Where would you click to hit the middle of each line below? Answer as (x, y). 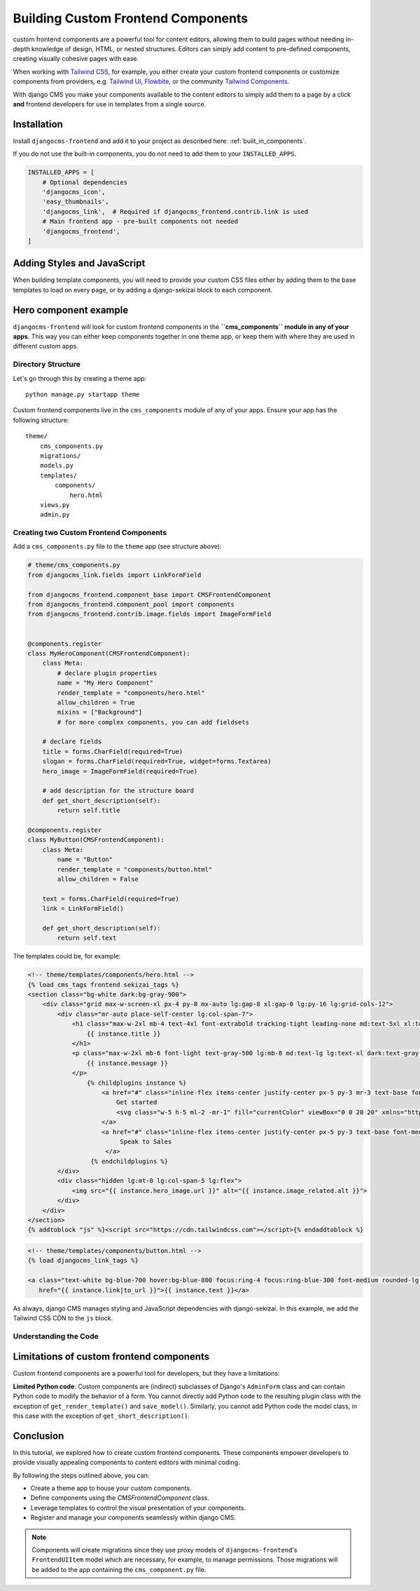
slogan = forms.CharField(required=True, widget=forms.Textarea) (157, 761)
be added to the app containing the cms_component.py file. (119, 1569)
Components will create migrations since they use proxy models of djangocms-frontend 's (164, 1550)
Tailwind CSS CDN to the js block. (63, 1318)
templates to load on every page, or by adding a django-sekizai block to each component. (143, 290)
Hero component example (71, 310)
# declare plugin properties (107, 673)
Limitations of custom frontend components (111, 1357)
